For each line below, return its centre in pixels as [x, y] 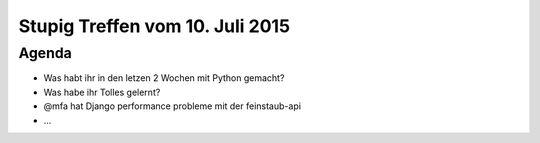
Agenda [45, 53]
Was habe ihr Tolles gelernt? [102, 92]
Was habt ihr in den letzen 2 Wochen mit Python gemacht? [164, 78]
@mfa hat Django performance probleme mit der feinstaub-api [172, 106]
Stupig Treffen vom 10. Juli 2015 [154, 26]
